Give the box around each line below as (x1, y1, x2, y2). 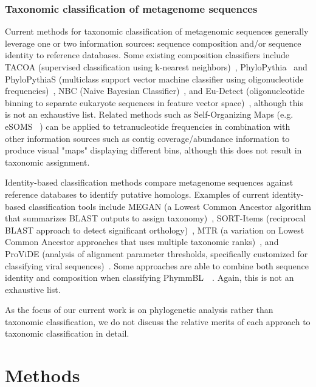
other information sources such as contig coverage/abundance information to (5, 132, 290, 144)
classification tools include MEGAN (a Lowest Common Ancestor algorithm (28, 200, 311, 212)
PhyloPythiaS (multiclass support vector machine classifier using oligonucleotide (5, 72, 304, 85)
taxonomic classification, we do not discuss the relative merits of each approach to (5, 315, 311, 328)
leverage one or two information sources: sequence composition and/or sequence (5, 36, 301, 49)
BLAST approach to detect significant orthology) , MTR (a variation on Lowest (5, 223, 304, 236)
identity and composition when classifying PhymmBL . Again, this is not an (5, 271, 294, 284)
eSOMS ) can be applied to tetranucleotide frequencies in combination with (5, 119, 290, 132)
